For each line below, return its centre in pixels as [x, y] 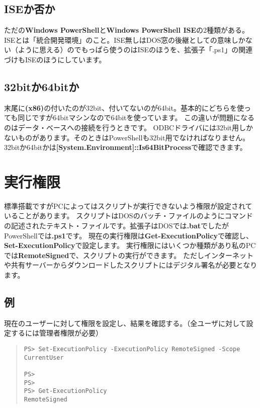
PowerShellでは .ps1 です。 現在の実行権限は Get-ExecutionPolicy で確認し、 [128, 235]
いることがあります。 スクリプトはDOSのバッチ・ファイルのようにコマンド [128, 216]
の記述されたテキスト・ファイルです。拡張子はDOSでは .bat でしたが [117, 226]
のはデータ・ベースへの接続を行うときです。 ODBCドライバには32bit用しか [129, 127]
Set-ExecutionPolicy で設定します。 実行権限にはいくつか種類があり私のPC [130, 245]
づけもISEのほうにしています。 [55, 59]
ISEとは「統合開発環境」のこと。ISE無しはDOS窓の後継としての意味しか [125, 39]
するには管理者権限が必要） [57, 333]
